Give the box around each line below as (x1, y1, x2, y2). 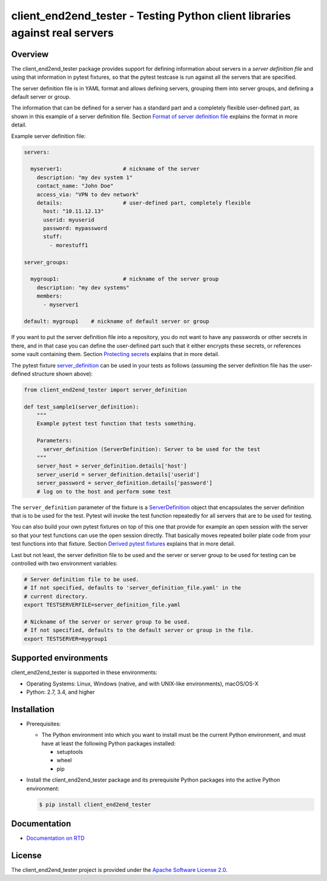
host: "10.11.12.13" (43, 208, 104, 215)
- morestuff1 (49, 242, 88, 248)
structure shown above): (31, 370, 93, 377)
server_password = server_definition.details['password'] (36, 480, 213, 487)
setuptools (56, 748, 83, 756)
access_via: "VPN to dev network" (36, 191, 139, 198)
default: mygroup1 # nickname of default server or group (24, 318, 210, 325)
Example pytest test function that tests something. (36, 420, 197, 427)
